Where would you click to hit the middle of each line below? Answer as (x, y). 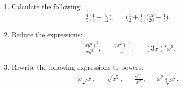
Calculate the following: (47, 6)
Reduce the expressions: (47, 35)
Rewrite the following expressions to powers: (77, 67)
